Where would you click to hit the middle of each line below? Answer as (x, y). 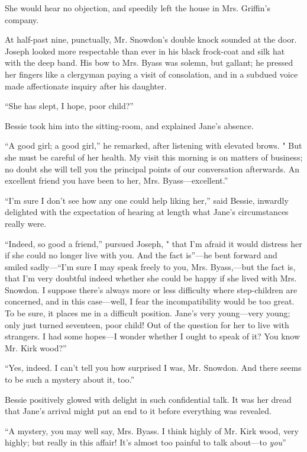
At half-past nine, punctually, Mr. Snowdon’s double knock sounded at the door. (151, 39)
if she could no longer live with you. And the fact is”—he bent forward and (141, 255)
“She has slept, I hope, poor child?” (69, 106)
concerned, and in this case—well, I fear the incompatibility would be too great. (150, 301)
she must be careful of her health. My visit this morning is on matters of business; (154, 157)
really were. (26, 223)
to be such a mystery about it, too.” (70, 379)
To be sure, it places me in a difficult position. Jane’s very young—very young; (148, 313)
